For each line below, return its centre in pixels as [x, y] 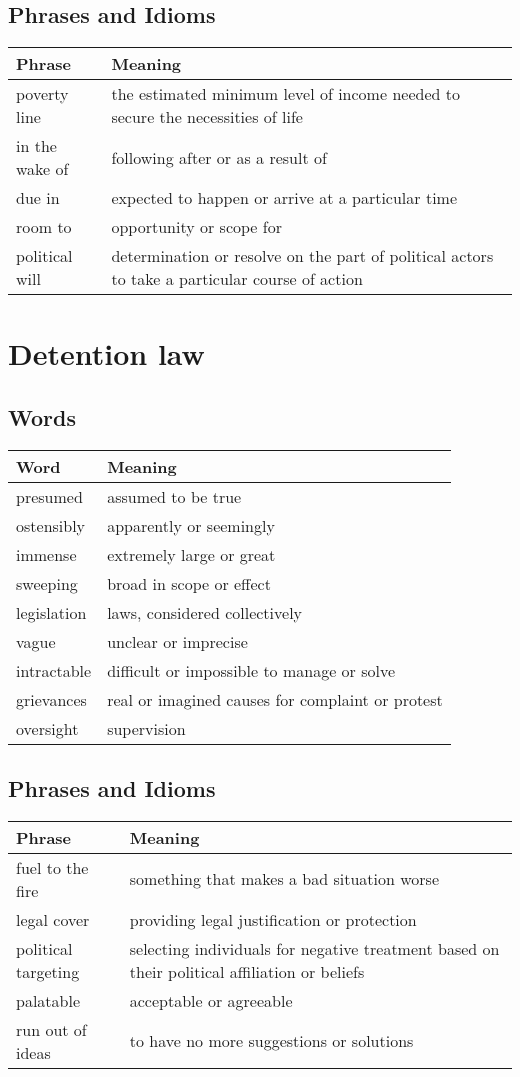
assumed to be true [174, 496]
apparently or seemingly [191, 525]
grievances [51, 699]
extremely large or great [191, 554]
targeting [48, 971]
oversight [47, 728]
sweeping [47, 583]
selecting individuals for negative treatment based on [314, 948]
